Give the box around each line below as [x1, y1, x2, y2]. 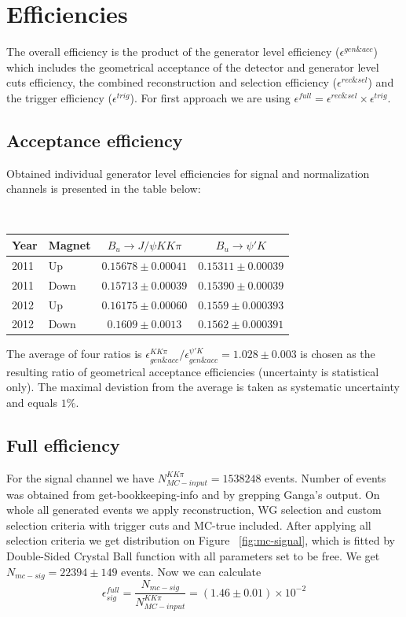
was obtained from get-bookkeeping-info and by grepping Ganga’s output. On [6, 486, 380, 502]
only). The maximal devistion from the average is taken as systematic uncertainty [6, 379, 400, 395]
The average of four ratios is [6, 345, 142, 362]
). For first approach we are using [130, 89, 291, 105]
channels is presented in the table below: [6, 180, 201, 197]
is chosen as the [300, 345, 375, 362]
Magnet [48, 236, 91, 253]
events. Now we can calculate [121, 563, 262, 579]
